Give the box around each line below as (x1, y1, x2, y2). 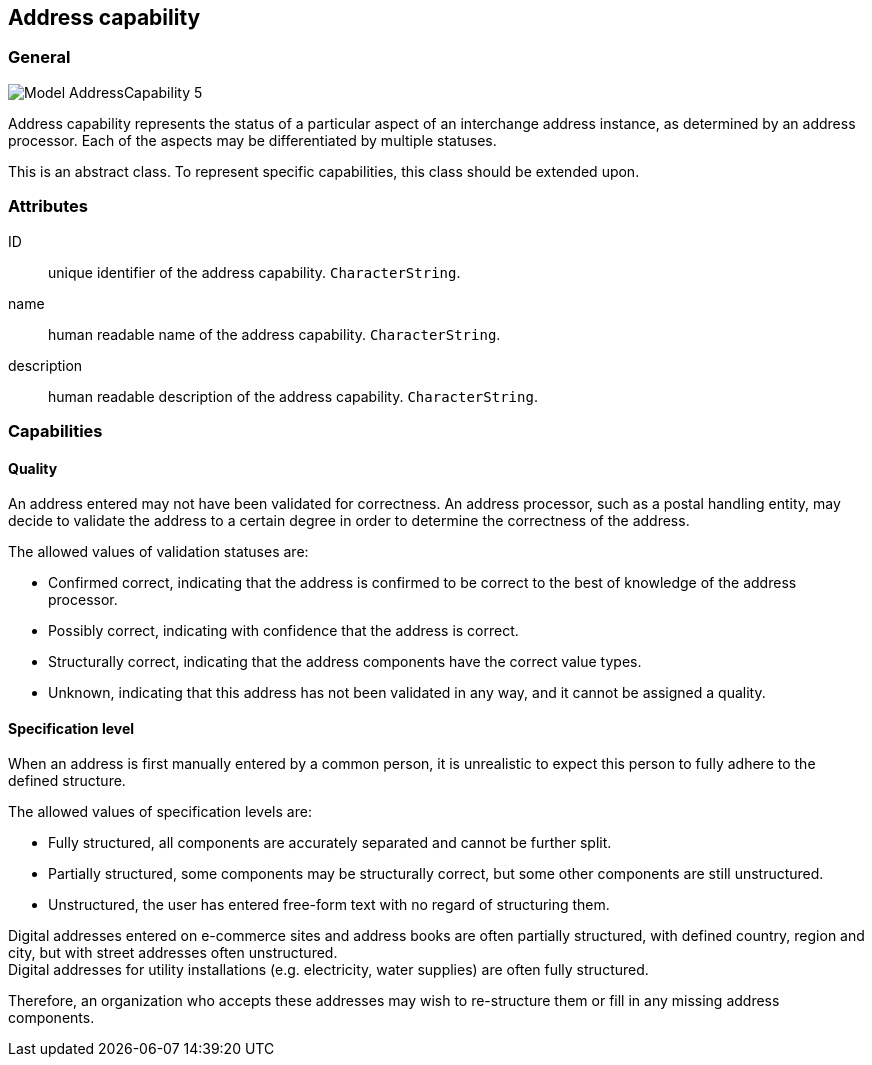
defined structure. (8, 772, 126, 790)
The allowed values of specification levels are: (8, 803, 312, 821)
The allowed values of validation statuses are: (8, 543, 309, 561)
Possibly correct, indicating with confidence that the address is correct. (48, 622, 519, 640)
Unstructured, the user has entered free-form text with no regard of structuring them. (48, 896, 610, 914)
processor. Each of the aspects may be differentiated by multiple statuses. (8, 131, 497, 149)
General (8, 47, 71, 68)
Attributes (8, 196, 88, 217)
